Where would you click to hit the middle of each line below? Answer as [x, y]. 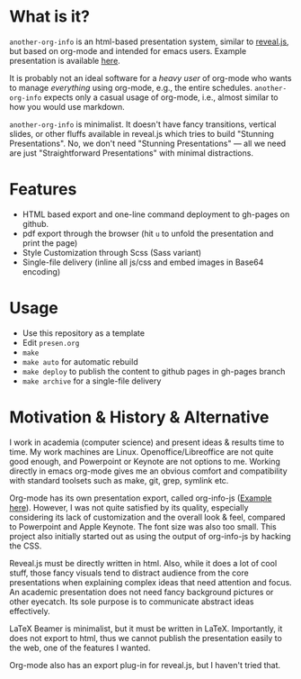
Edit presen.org [51, 342]
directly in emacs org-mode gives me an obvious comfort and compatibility [148, 471]
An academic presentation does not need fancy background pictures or [142, 592]
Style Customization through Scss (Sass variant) [112, 252]
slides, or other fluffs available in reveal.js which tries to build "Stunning [142, 133]
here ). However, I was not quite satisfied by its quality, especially [129, 507]
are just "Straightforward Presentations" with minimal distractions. [132, 153]
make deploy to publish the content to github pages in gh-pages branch [154, 371]
